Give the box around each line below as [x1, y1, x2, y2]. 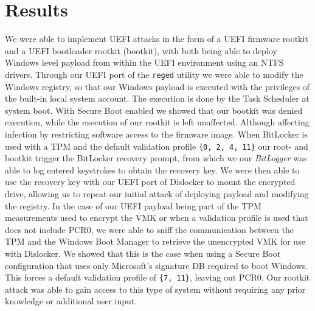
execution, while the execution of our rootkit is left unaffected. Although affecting [5, 116, 310, 128]
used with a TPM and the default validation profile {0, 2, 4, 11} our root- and [5, 139, 308, 152]
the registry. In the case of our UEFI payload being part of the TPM [5, 199, 261, 212]
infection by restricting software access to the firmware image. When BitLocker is [5, 127, 308, 140]
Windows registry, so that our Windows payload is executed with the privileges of [5, 80, 310, 93]
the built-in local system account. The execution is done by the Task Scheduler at [5, 92, 310, 105]
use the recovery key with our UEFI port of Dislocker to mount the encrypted [5, 175, 296, 188]
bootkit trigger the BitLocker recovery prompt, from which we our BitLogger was [5, 152, 307, 164]
